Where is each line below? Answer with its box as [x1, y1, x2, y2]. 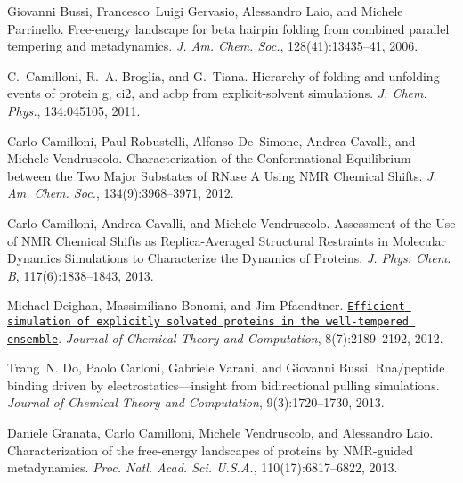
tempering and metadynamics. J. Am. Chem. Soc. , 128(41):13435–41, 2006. [7, 37, 418, 55]
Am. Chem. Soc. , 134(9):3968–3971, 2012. [7, 184, 234, 202]
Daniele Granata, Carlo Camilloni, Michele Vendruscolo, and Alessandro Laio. [7, 423, 434, 442]
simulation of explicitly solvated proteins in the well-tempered [7, 315, 410, 328]
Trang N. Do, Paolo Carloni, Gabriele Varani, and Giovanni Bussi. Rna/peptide [7, 358, 445, 377]
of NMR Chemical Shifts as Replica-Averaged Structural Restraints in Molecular [7, 231, 447, 250]
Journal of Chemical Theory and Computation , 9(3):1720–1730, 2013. [7, 393, 385, 412]
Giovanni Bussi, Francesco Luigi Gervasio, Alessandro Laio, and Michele [7, 2, 403, 20]
